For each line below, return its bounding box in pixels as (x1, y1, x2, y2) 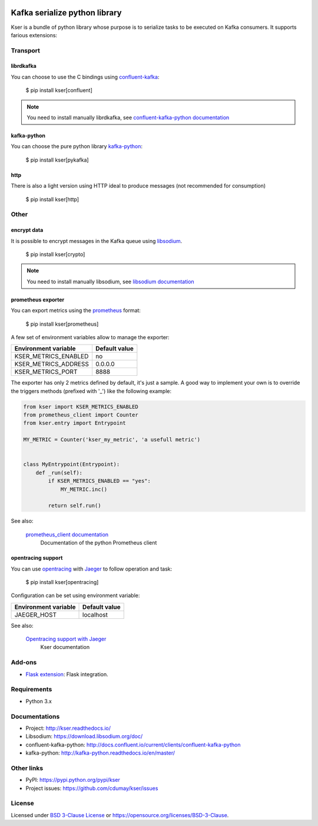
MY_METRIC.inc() (60, 486, 108, 493)
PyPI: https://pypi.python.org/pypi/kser (25, 776, 120, 784)
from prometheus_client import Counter (23, 412, 138, 418)
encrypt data (11, 227, 44, 234)
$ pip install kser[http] (25, 195, 79, 203)
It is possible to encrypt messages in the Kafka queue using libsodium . (11, 237, 183, 244)
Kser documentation (40, 644, 90, 651)
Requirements (11, 685, 52, 693)
